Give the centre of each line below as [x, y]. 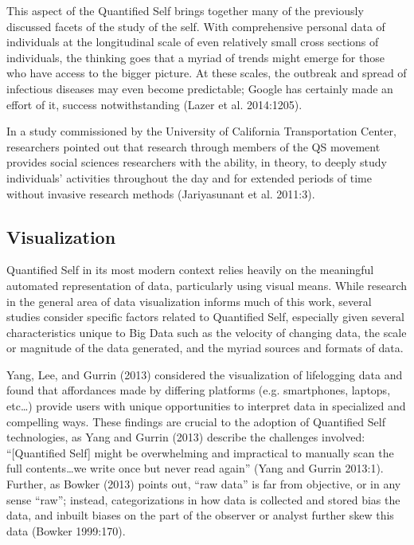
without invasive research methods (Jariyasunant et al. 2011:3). [161, 193]
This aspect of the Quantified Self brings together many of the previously [185, 10]
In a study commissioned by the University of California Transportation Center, [201, 131]
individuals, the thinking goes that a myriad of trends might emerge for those [195, 57]
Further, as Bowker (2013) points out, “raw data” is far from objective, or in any [204, 484]
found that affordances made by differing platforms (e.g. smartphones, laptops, [199, 390]
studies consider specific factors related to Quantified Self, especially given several [206, 317]
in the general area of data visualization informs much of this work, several [189, 301]
